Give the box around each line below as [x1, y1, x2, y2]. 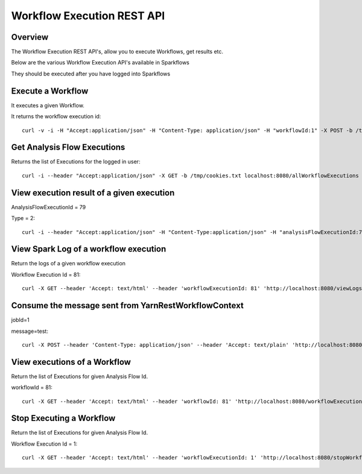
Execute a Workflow [11, 86, 89, 96]
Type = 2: [11, 215, 36, 222]
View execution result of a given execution [11, 188, 175, 198]
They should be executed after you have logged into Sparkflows [11, 70, 171, 77]
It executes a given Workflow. [11, 101, 84, 109]
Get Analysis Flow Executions [11, 142, 125, 153]
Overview [11, 32, 49, 42]
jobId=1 [11, 317, 30, 324]
